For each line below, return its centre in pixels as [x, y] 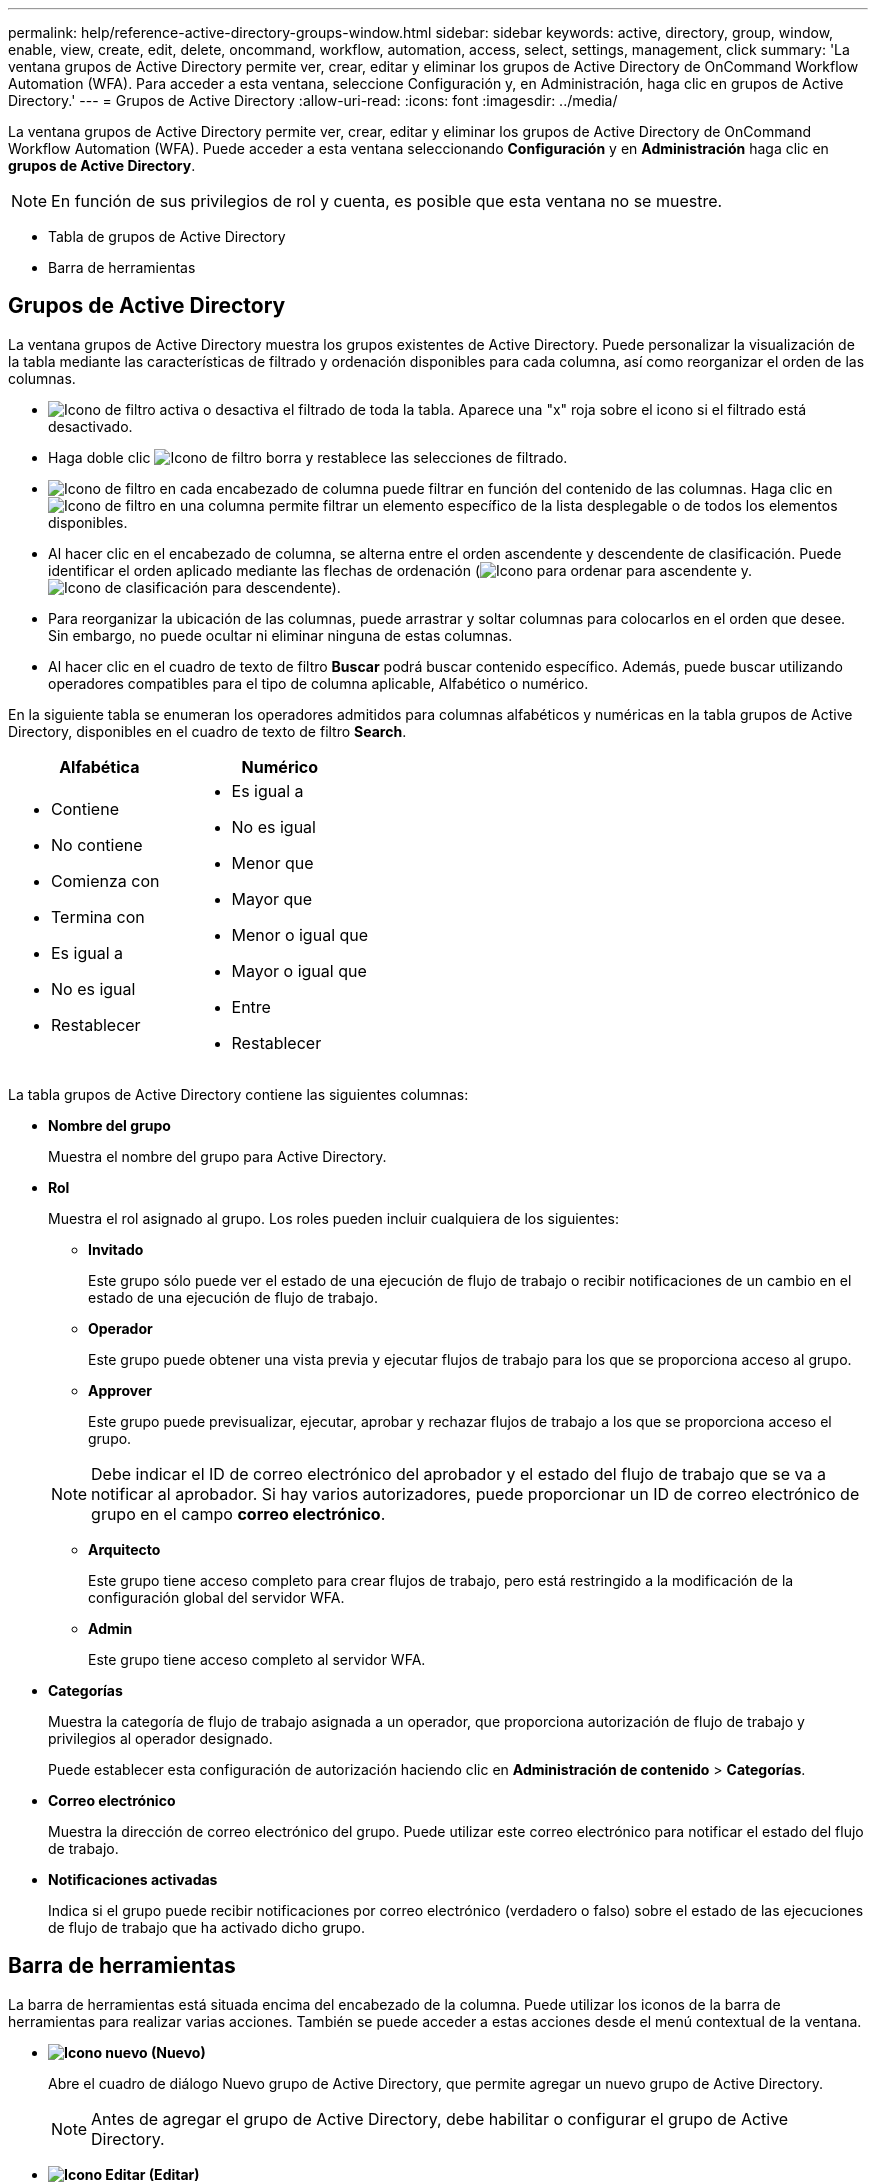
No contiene [97, 844]
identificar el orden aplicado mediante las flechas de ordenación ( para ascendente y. [400, 570]
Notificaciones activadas [133, 1879]
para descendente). [276, 587]
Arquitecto [124, 1549]
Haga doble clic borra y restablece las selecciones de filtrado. [308, 457]
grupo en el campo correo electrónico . [238, 1513]
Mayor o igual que [299, 970]
